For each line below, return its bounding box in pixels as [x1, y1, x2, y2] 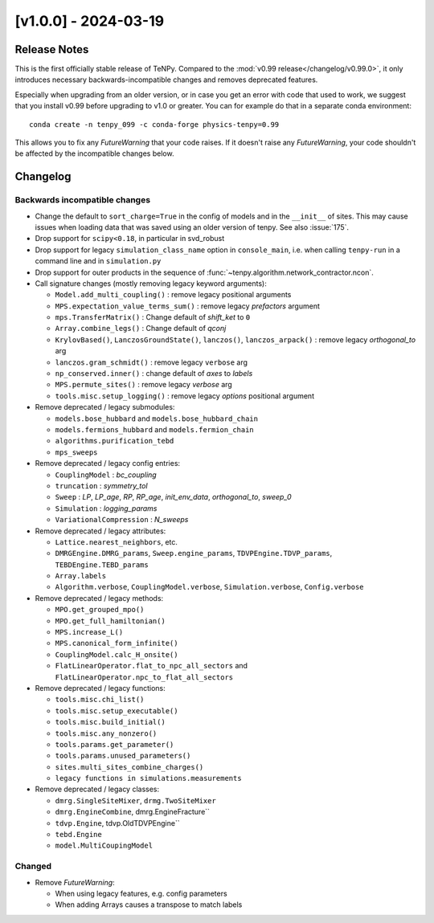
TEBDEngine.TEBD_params [55, 560, 149, 570]
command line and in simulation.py [35, 256, 162, 266]
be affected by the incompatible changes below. [14, 149, 174, 158]
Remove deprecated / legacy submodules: [35, 402, 175, 412]
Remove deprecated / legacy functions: [35, 683, 166, 692]
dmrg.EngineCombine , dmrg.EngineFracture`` [55, 807, 211, 817]
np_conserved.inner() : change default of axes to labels [55, 369, 253, 378]
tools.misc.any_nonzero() [55, 729, 158, 738]
